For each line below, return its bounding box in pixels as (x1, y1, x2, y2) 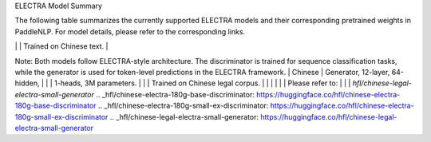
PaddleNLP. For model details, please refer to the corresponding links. (14, 26, 246, 36)
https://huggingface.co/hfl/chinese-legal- (260, 112, 397, 121)
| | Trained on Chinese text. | (14, 41, 109, 51)
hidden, (14, 78, 40, 88)
